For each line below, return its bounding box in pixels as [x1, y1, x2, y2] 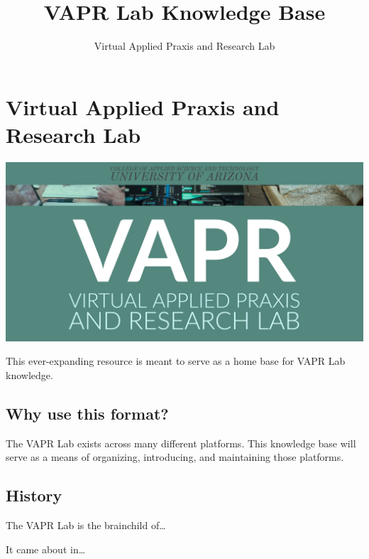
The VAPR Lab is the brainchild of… [6, 518, 166, 533]
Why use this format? [6, 403, 169, 425]
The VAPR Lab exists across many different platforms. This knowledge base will [6, 435, 356, 450]
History [6, 484, 62, 506]
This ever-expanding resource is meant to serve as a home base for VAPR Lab [6, 353, 346, 368]
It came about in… [6, 541, 86, 556]
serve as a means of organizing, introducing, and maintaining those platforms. [6, 449, 344, 464]
